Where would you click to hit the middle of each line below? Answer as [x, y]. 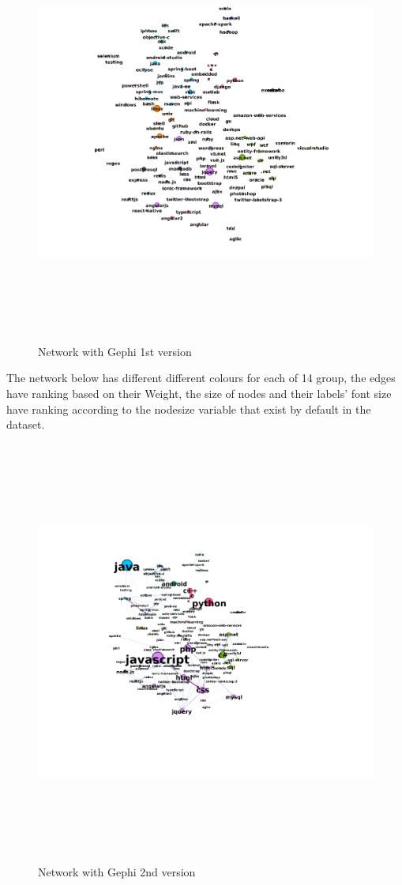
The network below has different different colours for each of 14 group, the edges [201, 378]
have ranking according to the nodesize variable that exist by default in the [189, 409]
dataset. [26, 424]
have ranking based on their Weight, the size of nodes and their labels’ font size [199, 393]
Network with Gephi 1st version [115, 351]
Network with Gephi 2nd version [117, 872]
